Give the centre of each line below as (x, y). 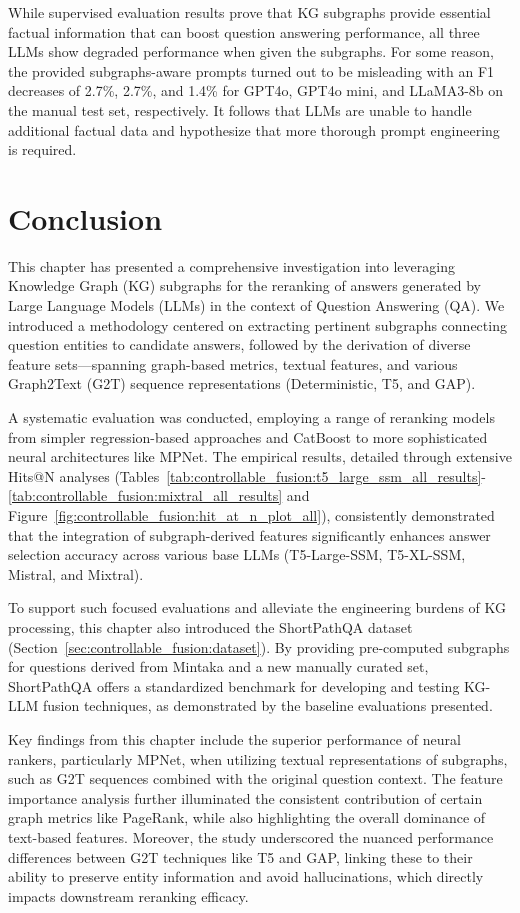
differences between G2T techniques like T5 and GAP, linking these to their (240, 856)
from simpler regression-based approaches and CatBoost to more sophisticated (248, 436)
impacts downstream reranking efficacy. (128, 895)
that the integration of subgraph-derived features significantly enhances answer (249, 534)
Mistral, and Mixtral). (76, 573)
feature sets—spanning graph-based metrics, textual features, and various (233, 363)
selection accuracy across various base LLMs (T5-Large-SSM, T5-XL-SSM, (237, 554)
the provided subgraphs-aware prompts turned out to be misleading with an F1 (251, 70)
